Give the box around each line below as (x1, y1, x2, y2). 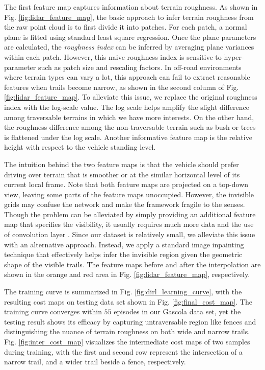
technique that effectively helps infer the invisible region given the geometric (4, 249, 243, 260)
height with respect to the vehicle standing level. (4, 142, 156, 152)
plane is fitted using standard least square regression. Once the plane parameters (4, 31, 256, 42)
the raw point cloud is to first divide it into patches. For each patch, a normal (4, 21, 247, 32)
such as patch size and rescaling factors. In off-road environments (38, 61, 242, 72)
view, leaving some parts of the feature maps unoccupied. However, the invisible (4, 189, 254, 199)
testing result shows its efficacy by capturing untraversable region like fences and (4, 316, 256, 327)
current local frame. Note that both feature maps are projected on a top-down (4, 179, 249, 190)
